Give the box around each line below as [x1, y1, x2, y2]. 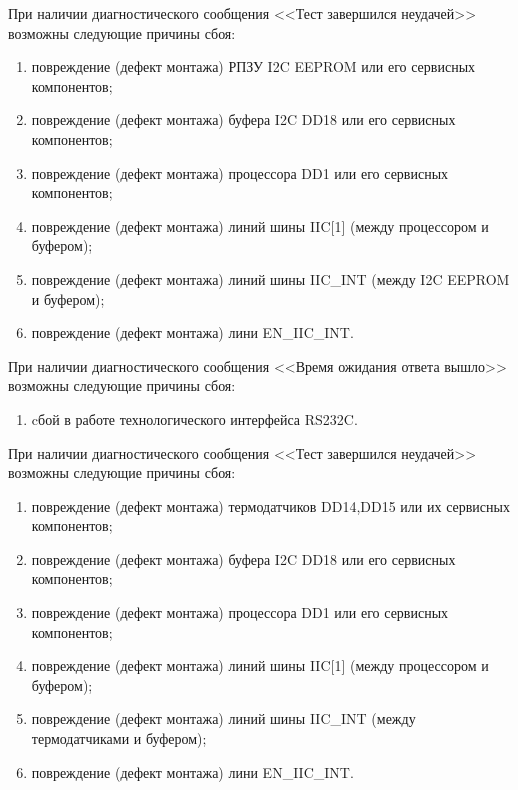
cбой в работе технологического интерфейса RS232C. [31, 408, 358, 429]
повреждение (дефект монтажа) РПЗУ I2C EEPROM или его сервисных [31, 56, 476, 77]
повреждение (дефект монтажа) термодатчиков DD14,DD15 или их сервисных [31, 495, 510, 516]
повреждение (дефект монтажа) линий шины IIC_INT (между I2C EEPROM [31, 268, 510, 289]
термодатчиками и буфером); [31, 728, 207, 749]
